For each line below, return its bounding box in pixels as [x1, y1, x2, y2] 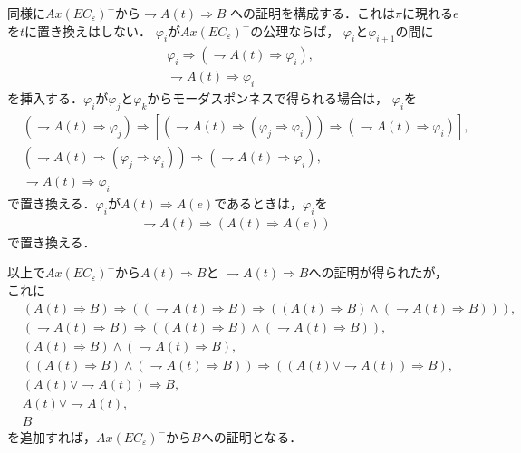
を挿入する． [7, 89, 83, 108]
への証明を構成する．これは [230, 4, 396, 22]
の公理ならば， [250, 21, 340, 40]
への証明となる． [200, 427, 303, 446]
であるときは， [214, 193, 304, 212]
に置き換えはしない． [24, 21, 152, 40]
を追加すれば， [7, 427, 96, 446]
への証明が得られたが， [308, 263, 448, 282]
